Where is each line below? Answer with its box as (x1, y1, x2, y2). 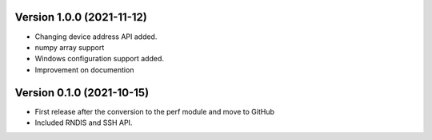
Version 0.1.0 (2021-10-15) (14, 86, 150, 99)
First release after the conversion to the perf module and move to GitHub (34, 107, 275, 116)
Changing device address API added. (34, 32, 158, 41)
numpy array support (34, 42, 105, 52)
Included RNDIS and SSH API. (34, 118, 133, 127)
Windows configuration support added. (34, 54, 164, 64)
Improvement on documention (34, 64, 134, 75)
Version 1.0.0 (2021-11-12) (14, 10, 147, 24)
